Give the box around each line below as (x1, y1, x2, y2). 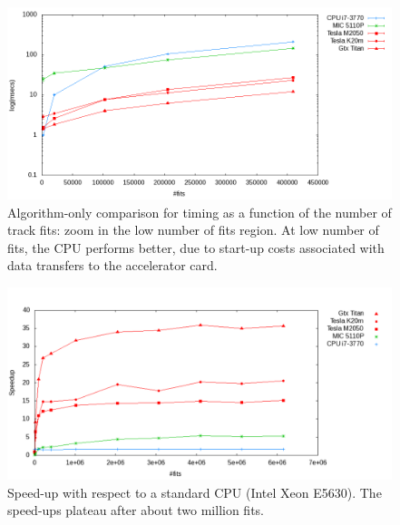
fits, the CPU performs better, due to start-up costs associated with (7, 238, 385, 257)
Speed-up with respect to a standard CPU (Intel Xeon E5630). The (7, 482, 382, 501)
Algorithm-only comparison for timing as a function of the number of (7, 202, 392, 221)
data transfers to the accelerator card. (7, 256, 218, 275)
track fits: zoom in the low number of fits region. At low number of (7, 220, 379, 239)
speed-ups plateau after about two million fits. (7, 501, 265, 520)
